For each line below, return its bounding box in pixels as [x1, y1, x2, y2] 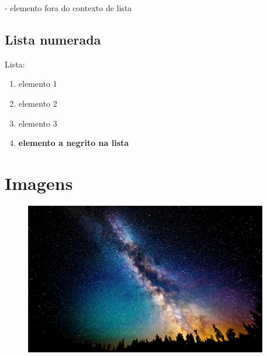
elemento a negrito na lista [18, 137, 129, 149]
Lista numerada [5, 30, 101, 48]
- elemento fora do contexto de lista [5, 2, 132, 13]
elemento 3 [18, 117, 57, 129]
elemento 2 [18, 97, 57, 109]
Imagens [5, 171, 73, 195]
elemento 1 [18, 77, 57, 90]
